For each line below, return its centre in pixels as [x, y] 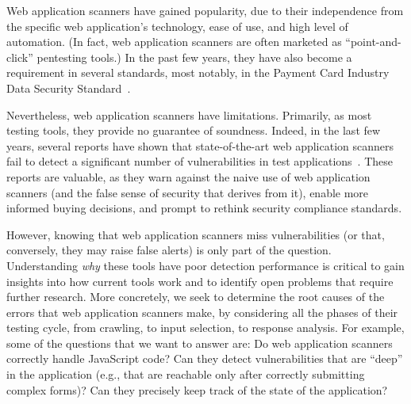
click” [20, 57]
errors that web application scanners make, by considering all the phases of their [202, 312]
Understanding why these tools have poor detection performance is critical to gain [205, 265]
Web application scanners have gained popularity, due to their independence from [205, 10]
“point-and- [373, 42]
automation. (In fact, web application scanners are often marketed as [174, 42]
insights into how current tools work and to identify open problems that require [200, 281]
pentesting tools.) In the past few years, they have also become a [194, 57]
